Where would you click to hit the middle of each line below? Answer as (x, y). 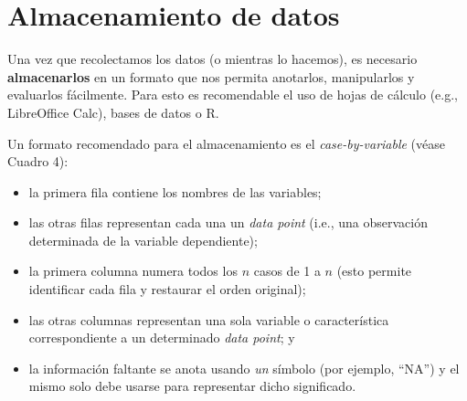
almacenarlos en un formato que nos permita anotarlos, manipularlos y (211, 76)
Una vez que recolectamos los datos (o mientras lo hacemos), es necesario (212, 59)
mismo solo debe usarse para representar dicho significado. (192, 386)
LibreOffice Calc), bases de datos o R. (113, 112)
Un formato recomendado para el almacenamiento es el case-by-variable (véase (227, 143)
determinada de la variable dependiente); (143, 240)
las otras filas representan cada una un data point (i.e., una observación (228, 222)
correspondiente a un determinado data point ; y (162, 338)
